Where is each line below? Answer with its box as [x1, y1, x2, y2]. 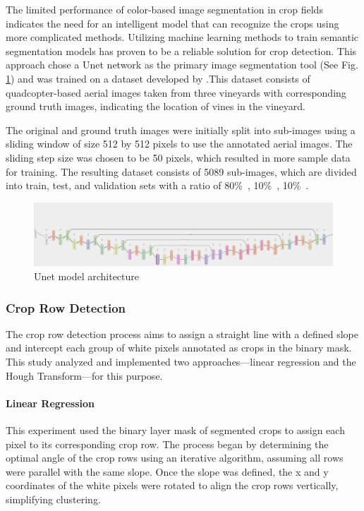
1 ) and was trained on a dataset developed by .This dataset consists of [6, 71, 310, 85]
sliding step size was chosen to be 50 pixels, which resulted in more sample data [6, 150, 351, 164]
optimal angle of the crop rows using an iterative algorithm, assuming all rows [6, 450, 344, 465]
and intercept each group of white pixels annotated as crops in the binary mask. [6, 340, 352, 355]
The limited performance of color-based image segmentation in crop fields [6, 2, 323, 16]
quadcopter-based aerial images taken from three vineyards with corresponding [6, 85, 346, 100]
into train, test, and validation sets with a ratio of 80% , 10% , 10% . [6, 178, 309, 193]
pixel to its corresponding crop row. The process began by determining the [6, 436, 329, 451]
